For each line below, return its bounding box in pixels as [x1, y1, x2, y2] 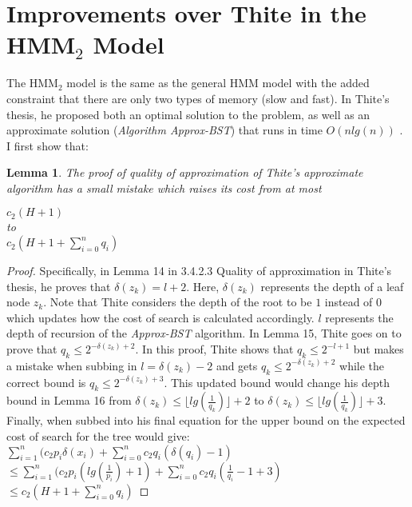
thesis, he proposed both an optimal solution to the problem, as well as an [6, 106, 370, 122]
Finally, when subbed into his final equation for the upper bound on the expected [6, 412, 406, 429]
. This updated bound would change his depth [164, 373, 390, 390]
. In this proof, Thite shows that [135, 341, 294, 357]
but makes [353, 341, 404, 357]
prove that [6, 341, 57, 357]
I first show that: [6, 137, 89, 154]
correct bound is [6, 373, 86, 390]
